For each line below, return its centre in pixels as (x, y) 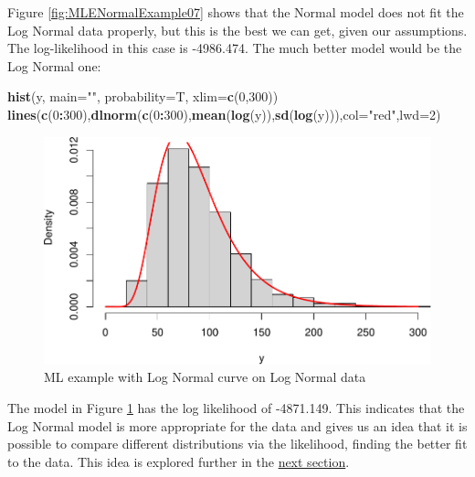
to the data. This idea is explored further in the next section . (179, 461)
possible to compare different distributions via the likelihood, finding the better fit (237, 444)
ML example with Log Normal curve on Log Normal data (205, 377)
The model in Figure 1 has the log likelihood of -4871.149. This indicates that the (236, 407)
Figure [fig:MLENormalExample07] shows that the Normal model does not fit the (236, 12)
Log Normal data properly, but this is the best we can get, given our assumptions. (237, 30)
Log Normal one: (54, 65)
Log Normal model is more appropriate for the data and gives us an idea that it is (237, 425)
